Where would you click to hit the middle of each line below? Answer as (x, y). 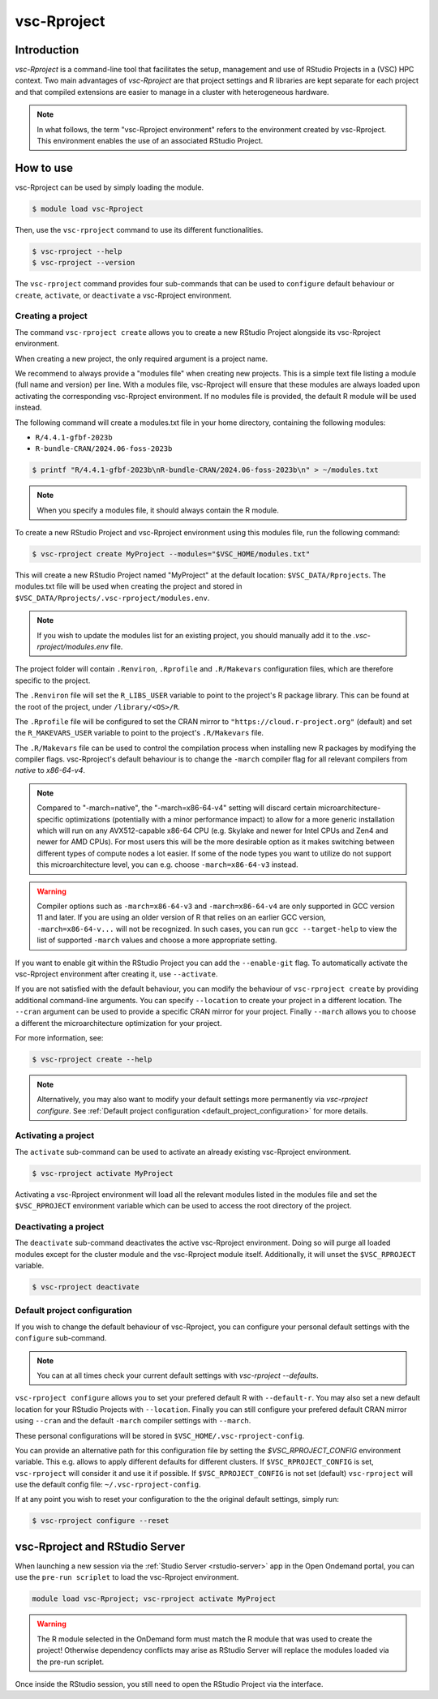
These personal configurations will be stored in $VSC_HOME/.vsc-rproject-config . (160, 1435)
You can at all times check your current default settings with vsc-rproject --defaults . (178, 1375)
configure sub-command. (61, 1338)
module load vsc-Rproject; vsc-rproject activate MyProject (154, 1599)
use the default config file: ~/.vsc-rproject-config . (108, 1485)
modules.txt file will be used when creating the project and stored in (129, 586)
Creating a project (52, 316)
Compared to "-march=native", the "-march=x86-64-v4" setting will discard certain (176, 808)
